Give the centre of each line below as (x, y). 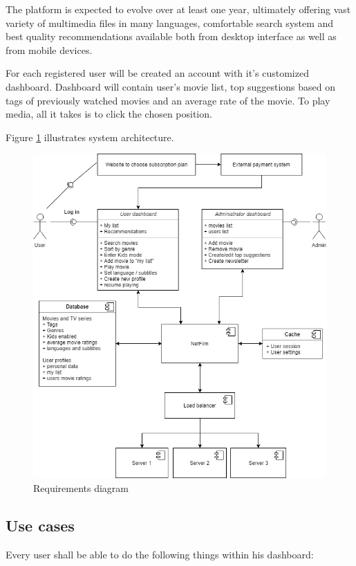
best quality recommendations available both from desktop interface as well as (171, 36)
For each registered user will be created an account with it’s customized (157, 73)
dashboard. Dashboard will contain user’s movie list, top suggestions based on (171, 86)
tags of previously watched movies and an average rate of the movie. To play (168, 100)
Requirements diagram (81, 487)
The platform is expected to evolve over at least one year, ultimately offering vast (178, 9)
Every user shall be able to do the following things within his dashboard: (160, 554)
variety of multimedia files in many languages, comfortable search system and (170, 22)
